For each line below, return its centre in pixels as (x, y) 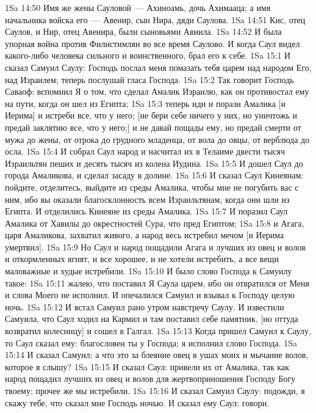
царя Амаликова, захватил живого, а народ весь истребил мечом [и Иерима (145, 235)
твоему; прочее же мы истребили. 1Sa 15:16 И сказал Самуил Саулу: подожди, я (155, 390)
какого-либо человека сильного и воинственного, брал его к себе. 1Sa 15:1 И (148, 55)
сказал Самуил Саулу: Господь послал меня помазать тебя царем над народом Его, (158, 67)
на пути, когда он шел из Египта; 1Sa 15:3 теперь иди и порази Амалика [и (145, 103)
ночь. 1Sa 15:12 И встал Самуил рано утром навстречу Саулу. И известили (145, 306)
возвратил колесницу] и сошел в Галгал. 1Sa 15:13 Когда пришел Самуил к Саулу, (158, 331)
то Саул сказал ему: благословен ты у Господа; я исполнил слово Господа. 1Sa (151, 342)
